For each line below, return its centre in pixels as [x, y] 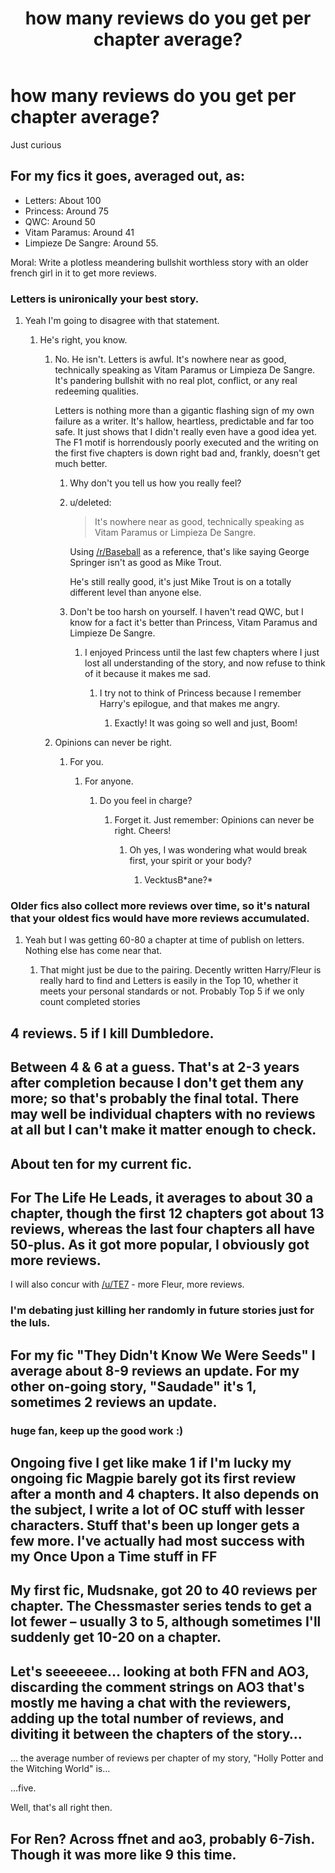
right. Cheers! [143, 831]
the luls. [30, 1323]
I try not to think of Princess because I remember [200, 693]
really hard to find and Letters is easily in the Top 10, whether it [169, 981]
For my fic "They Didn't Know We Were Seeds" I [163, 1355]
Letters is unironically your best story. [105, 299]
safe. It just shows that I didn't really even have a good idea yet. [186, 432]
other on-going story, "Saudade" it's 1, [133, 1386]
